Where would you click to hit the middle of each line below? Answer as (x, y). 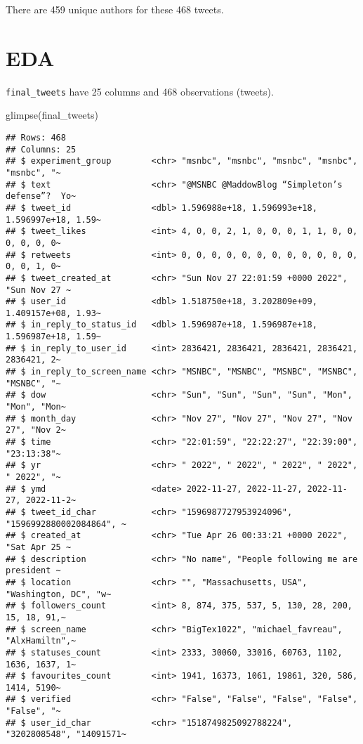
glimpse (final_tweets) (52, 115)
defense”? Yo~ (41, 196)
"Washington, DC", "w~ (59, 594)
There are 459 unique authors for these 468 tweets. (115, 9)
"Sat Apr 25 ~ (39, 547)
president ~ (33, 571)
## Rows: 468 (36, 137)
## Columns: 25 (41, 149)
